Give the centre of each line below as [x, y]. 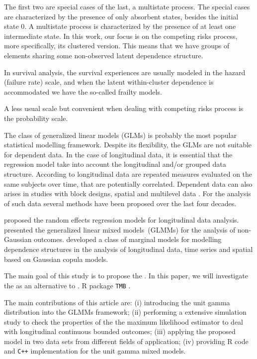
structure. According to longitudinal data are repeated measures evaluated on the [128, 174]
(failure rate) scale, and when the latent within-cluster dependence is [109, 82]
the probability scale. [36, 118]
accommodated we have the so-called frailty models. [83, 91]
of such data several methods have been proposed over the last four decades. [120, 203]
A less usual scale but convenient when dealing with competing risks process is [124, 108]
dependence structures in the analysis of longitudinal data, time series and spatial [128, 249]
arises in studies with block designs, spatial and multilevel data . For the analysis [128, 193]
